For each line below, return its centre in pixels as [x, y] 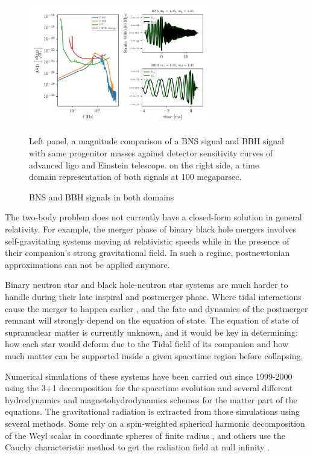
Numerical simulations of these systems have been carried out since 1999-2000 [149, 376]
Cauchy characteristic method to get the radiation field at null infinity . [137, 447]
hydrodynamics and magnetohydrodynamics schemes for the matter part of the [151, 399]
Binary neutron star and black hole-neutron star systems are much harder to [147, 285]
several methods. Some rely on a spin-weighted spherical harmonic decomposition [155, 423]
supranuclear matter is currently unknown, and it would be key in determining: [151, 332]
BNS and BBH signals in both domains [102, 197]
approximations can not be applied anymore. [87, 264]
